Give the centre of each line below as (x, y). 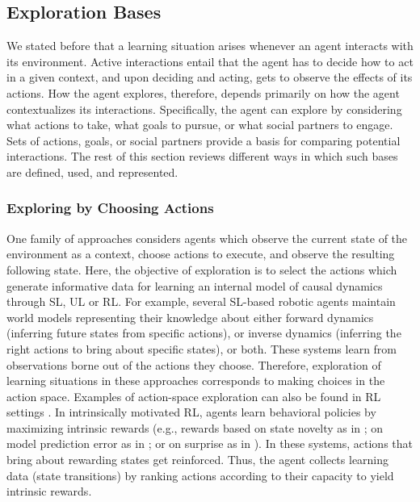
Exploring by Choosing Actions (110, 208)
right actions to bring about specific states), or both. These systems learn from (202, 348)
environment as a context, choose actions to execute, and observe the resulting (201, 254)
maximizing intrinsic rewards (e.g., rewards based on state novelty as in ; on (195, 427)
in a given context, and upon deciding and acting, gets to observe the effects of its (210, 77)
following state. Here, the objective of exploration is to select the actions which (202, 269)
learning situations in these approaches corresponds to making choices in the (196, 381)
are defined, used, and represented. (92, 172)
